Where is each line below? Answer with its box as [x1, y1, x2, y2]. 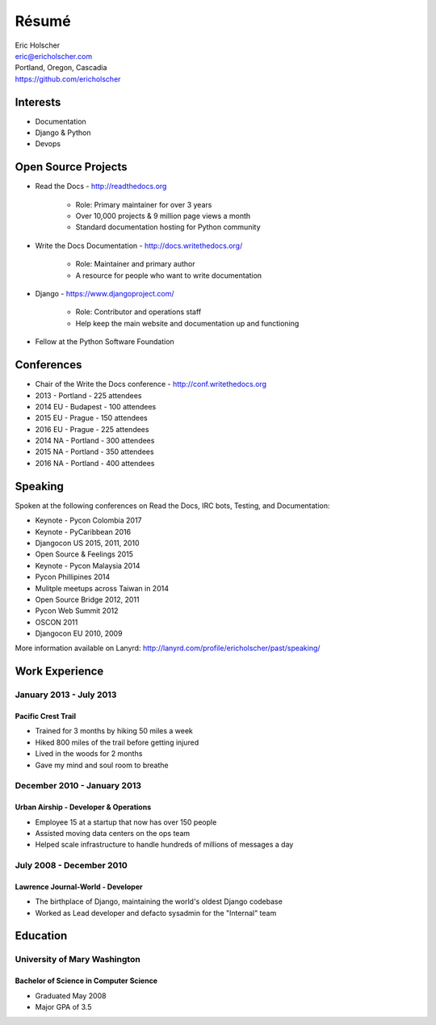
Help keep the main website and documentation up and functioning [75, 318, 300, 328]
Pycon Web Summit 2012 [35, 606, 119, 615]
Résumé [15, 12, 72, 30]
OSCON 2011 [35, 617, 78, 627]
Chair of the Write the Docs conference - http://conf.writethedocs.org [35, 380, 266, 389]
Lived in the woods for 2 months [35, 749, 143, 758]
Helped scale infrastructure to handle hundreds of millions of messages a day [35, 840, 294, 850]
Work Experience [15, 665, 104, 678]
